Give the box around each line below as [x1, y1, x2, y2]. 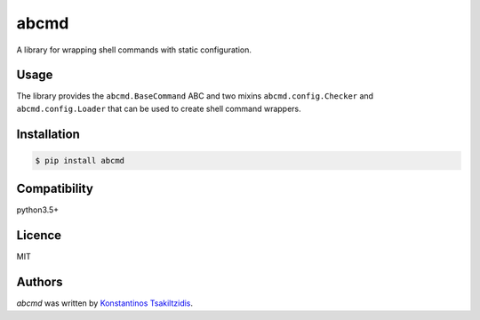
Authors [16, 275, 63, 290]
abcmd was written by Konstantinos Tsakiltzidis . [16, 298, 194, 308]
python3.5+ [16, 204, 60, 215]
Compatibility [16, 181, 93, 196]
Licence [16, 228, 62, 244]
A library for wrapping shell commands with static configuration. [16, 44, 252, 55]
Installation [16, 126, 80, 141]
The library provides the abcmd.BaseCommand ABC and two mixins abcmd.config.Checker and [16, 91, 373, 101]
